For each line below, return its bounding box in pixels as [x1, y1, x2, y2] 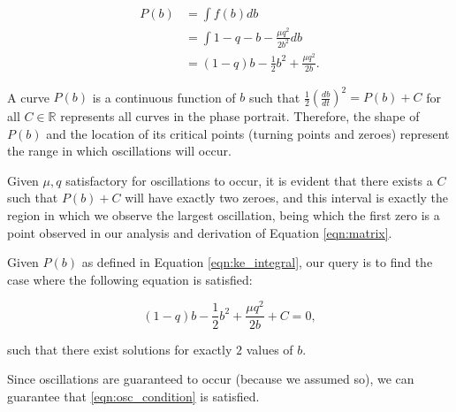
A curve [7, 88, 49, 106]
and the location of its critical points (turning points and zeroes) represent [46, 124, 450, 142]
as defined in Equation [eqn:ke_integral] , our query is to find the [81, 253, 433, 271]
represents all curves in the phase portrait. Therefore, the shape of [60, 107, 420, 126]
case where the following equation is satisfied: [7, 270, 253, 288]
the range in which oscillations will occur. [7, 141, 232, 160]
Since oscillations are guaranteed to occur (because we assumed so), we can [7, 370, 414, 388]
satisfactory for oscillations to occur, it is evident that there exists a [65, 171, 433, 189]
